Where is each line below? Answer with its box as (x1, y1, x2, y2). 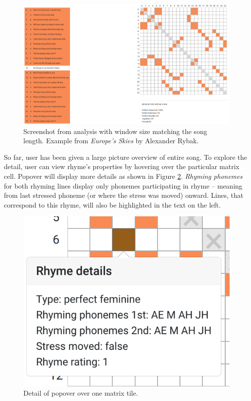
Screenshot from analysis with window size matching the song (23, 126, 207, 136)
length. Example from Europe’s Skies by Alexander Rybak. (23, 135, 199, 146)
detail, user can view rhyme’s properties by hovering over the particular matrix (4, 161, 239, 172)
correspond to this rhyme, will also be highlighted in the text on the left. (4, 199, 221, 210)
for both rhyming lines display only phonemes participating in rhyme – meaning (4, 180, 243, 191)
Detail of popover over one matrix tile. (23, 388, 138, 398)
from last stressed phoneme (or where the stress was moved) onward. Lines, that (4, 190, 244, 200)
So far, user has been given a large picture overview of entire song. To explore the (4, 152, 247, 162)
